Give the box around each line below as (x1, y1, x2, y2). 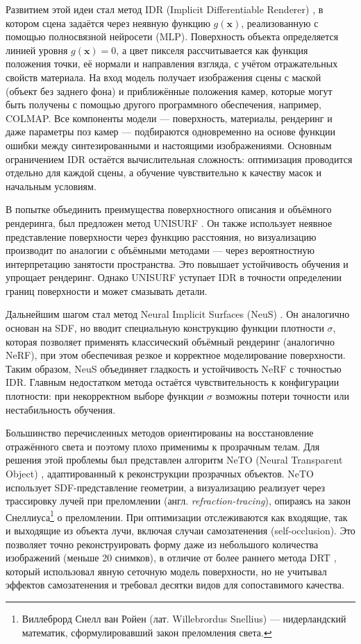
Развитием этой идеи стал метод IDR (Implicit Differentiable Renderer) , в (6, 2, 324, 16)
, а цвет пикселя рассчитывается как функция (116, 42, 308, 57)
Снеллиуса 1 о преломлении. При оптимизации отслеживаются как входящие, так (6, 507, 348, 524)
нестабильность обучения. (6, 402, 116, 416)
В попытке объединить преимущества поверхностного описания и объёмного (6, 202, 332, 217)
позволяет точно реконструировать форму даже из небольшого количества (6, 536, 319, 551)
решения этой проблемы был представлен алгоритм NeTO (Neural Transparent (6, 452, 343, 467)
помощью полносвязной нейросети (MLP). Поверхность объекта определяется (6, 29, 339, 44)
